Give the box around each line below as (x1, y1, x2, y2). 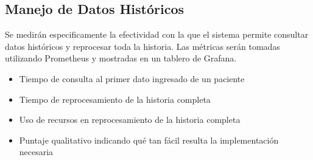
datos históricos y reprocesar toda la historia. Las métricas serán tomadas (5, 40, 280, 52)
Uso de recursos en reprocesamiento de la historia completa (19, 113, 241, 126)
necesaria (19, 145, 54, 158)
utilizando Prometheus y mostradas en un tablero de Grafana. (5, 52, 237, 64)
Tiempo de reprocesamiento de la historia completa (19, 92, 211, 105)
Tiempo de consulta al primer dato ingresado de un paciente (19, 72, 245, 85)
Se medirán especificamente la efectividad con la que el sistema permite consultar (5, 28, 309, 41)
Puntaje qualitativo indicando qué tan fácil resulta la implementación (19, 133, 279, 146)
